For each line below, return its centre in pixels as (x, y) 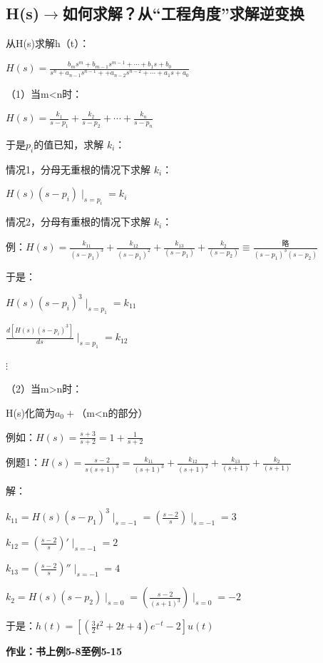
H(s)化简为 (30, 413)
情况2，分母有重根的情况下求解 (78, 222)
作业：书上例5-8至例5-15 (64, 651)
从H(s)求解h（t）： (48, 43)
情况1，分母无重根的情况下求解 (78, 169)
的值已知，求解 (69, 144)
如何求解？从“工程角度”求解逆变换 (183, 13)
